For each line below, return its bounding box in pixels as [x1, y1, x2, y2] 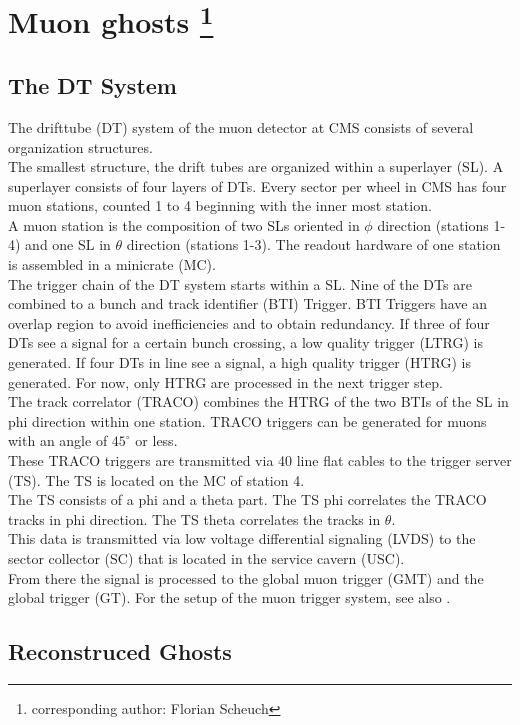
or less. [135, 430, 178, 451]
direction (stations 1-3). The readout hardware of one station [126, 234, 501, 255]
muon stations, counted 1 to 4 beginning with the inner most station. [8, 195, 432, 216]
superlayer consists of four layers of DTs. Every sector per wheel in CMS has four [8, 175, 507, 196]
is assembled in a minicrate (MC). [8, 254, 216, 275]
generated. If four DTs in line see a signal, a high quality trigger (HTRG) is [8, 352, 471, 373]
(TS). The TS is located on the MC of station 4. [8, 469, 305, 490]
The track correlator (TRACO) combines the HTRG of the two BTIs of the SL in [8, 391, 509, 412]
